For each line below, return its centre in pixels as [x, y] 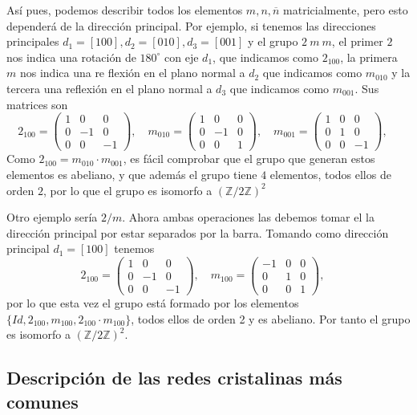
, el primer [357, 41]
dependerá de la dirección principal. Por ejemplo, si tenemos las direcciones [191, 25]
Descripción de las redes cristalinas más [174, 378]
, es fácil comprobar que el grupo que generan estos [249, 159]
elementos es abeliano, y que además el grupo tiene [132, 174]
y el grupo [273, 41]
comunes [43, 401]
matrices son [37, 104]
